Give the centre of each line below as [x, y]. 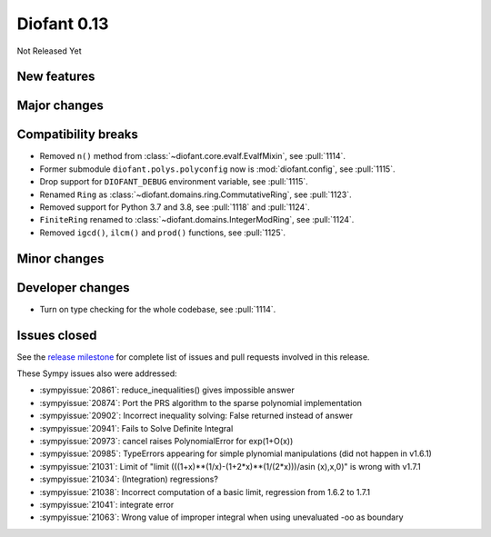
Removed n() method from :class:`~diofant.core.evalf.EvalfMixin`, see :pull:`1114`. [192, 156]
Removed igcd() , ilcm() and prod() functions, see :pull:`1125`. [163, 233]
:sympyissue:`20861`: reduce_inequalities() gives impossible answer [167, 390]
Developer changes [74, 288]
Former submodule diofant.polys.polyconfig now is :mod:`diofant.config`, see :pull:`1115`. [217, 169]
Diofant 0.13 [63, 24]
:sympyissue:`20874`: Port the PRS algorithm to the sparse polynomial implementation [201, 403]
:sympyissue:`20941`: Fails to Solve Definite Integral [136, 428]
